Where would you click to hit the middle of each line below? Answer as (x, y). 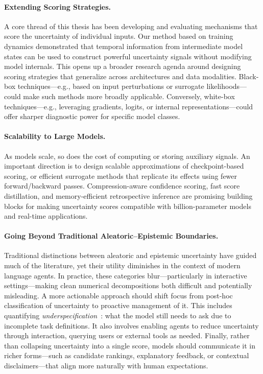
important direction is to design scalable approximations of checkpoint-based (124, 166)
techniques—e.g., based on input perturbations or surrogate (111, 86)
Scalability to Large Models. (55, 136)
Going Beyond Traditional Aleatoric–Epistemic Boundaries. (111, 236)
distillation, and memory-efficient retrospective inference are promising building (128, 195)
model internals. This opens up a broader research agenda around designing (123, 66)
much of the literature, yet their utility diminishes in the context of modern (122, 265)
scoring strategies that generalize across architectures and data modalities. (120, 76)
